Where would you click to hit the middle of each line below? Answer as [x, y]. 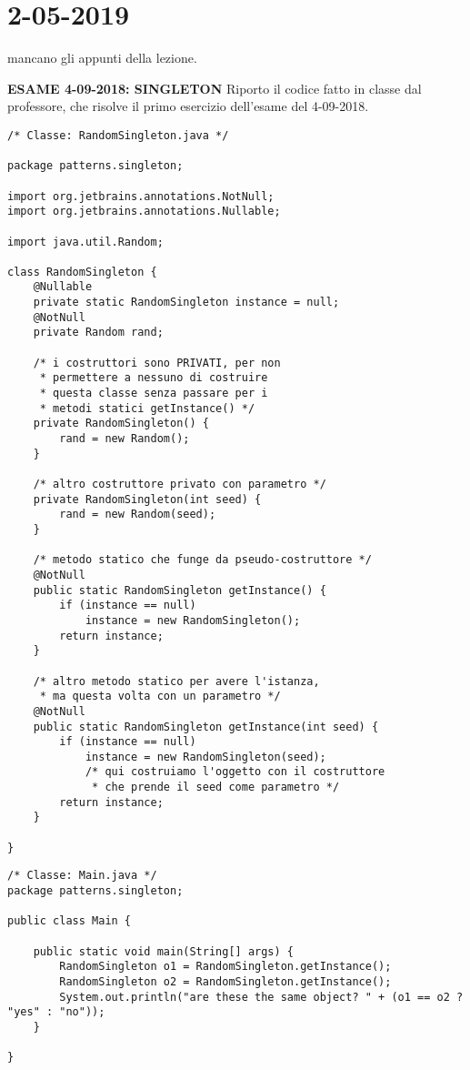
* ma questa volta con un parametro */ [160, 697]
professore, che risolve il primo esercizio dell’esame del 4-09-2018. [188, 106]
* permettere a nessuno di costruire [154, 378]
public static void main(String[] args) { [163, 951]
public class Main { [70, 921]
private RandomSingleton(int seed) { [147, 499]
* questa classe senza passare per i [154, 394]
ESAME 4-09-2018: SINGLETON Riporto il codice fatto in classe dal [215, 88]
